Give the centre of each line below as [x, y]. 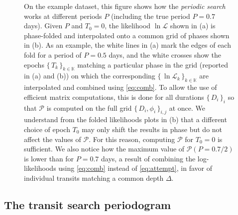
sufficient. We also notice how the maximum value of [104, 149]
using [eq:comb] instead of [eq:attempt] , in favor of [135, 168]
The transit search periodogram [88, 204]
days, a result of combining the [148, 158]
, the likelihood [128, 26]
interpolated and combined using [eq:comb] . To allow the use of [120, 87]
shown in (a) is [193, 26]
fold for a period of [53, 54]
